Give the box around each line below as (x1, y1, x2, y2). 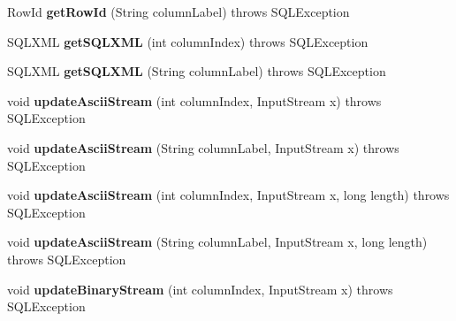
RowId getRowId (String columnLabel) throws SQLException (7, 3, 350, 20)
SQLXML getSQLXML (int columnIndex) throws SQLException (7, 32, 369, 50)
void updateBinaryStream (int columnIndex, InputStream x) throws (7, 279, 393, 298)
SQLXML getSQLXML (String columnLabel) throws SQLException (7, 62, 386, 80)
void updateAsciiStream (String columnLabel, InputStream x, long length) (7, 233, 428, 251)
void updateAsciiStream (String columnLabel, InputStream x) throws (7, 138, 399, 157)
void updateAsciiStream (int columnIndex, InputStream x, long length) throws (7, 186, 450, 204)
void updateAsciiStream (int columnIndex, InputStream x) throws (7, 91, 382, 110)
